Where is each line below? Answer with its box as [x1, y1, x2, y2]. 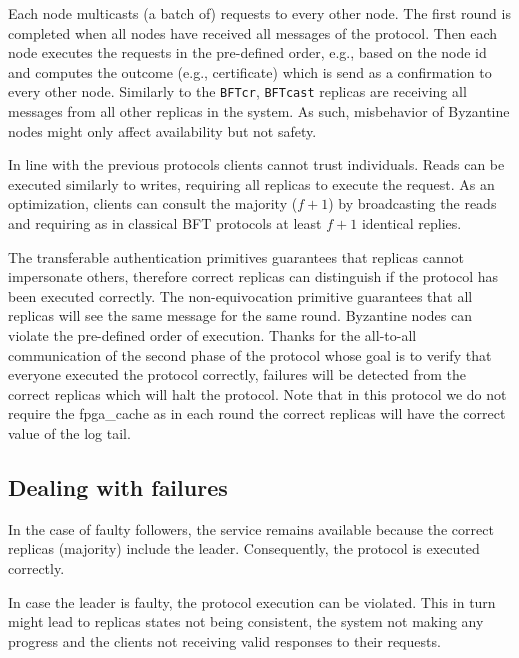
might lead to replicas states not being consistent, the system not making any [8, 611, 484, 632]
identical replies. [361, 213, 462, 233]
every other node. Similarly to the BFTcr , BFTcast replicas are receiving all [8, 81, 467, 102]
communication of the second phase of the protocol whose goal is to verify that [8, 344, 492, 365]
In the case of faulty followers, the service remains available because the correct [8, 518, 494, 539]
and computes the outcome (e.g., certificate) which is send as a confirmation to [8, 61, 492, 82]
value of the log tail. [8, 422, 131, 443]
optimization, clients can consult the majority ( [8, 193, 298, 214]
